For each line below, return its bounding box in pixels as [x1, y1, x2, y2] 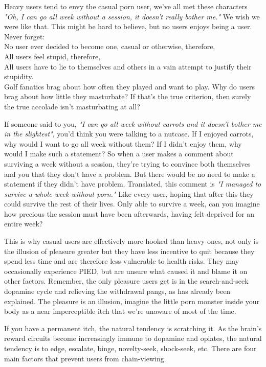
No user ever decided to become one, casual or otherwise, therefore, [4, 41, 215, 52]
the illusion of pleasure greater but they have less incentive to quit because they [4, 245, 255, 256]
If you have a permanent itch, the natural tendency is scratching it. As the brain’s [4, 323, 262, 333]
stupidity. [4, 71, 34, 82]
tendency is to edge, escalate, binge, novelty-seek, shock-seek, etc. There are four [4, 343, 257, 353]
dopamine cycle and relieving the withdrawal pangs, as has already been [4, 286, 231, 296]
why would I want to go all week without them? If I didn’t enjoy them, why [4, 138, 242, 149]
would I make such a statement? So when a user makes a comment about [4, 148, 234, 159]
